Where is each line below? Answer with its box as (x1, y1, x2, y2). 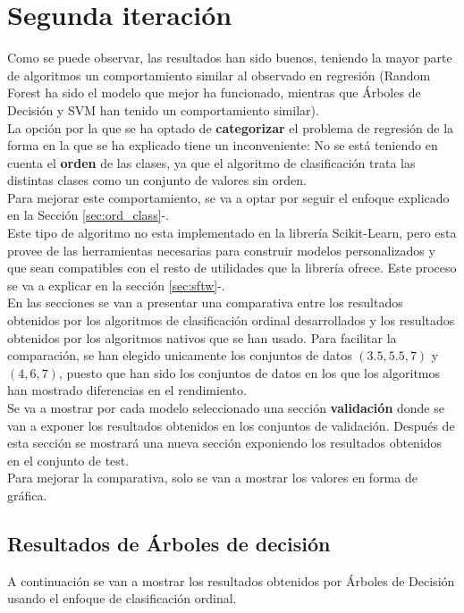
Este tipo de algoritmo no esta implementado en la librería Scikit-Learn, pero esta (7, 223, 457, 242)
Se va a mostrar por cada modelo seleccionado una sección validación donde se (7, 399, 444, 416)
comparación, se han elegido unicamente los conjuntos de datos (7, 346, 352, 365)
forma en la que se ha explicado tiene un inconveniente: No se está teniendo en (7, 136, 438, 155)
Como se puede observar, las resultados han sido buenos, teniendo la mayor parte (7, 48, 452, 67)
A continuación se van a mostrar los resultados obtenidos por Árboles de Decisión (7, 571, 455, 590)
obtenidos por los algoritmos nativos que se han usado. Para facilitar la (7, 328, 397, 347)
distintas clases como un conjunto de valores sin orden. (7, 171, 307, 189)
